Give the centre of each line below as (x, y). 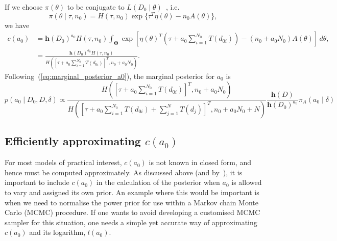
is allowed (247, 182)
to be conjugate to (96, 7)
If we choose (24, 7)
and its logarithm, (57, 232)
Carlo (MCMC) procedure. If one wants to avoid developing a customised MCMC (133, 212)
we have (17, 25)
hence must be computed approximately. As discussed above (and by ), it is (124, 172)
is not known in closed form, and (200, 162)
